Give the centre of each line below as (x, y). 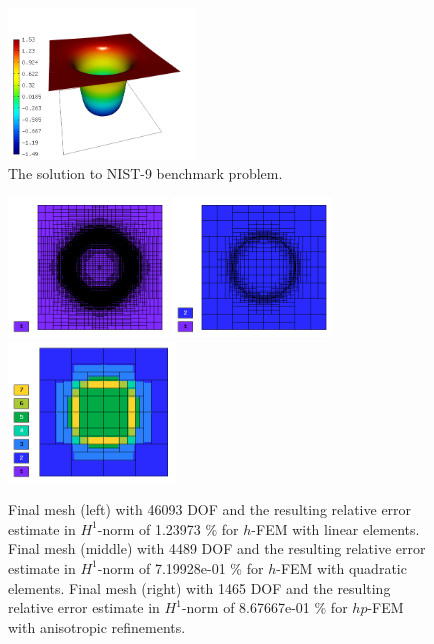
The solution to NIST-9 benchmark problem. (145, 172)
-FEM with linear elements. (335, 528)
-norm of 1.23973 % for (168, 528)
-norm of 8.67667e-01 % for (264, 607)
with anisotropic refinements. (97, 626)
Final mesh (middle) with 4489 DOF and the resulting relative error (217, 548)
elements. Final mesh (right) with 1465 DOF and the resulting (199, 587)
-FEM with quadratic (341, 567)
